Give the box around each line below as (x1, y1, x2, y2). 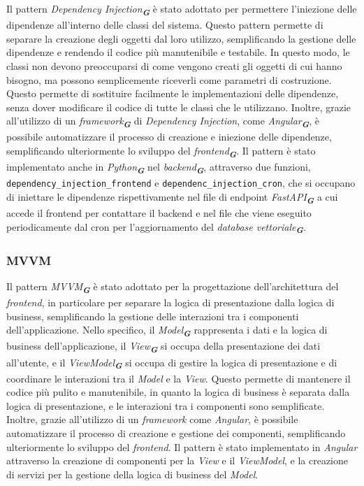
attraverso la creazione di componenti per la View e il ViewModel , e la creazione (6, 453, 349, 468)
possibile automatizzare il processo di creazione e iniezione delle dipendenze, (6, 129, 332, 144)
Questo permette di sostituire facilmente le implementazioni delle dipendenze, (6, 86, 339, 101)
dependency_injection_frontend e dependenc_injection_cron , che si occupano (6, 176, 356, 190)
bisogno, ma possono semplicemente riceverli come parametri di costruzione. (6, 72, 332, 87)
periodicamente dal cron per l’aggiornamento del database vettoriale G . (6, 219, 306, 236)
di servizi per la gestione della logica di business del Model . (6, 466, 259, 481)
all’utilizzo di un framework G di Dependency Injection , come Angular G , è (6, 113, 319, 131)
